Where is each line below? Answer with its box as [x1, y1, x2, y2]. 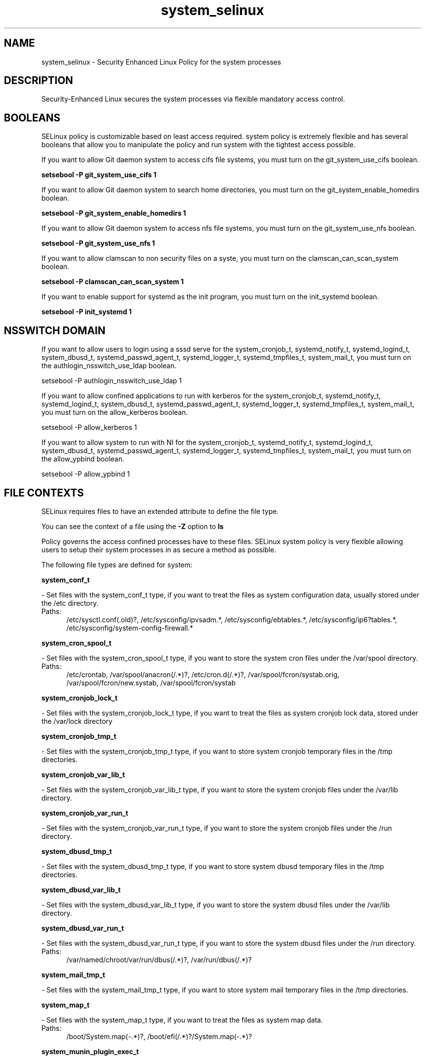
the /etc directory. [41, 598, 98, 607]
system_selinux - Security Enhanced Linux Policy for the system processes [41, 57, 281, 66]
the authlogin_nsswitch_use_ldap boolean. [41, 361, 177, 370]
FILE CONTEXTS [4, 486, 84, 499]
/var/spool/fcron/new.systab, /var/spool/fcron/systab [66, 678, 236, 687]
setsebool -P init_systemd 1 [41, 307, 132, 316]
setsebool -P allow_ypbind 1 [41, 470, 130, 478]
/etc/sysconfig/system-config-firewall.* [66, 623, 194, 632]
